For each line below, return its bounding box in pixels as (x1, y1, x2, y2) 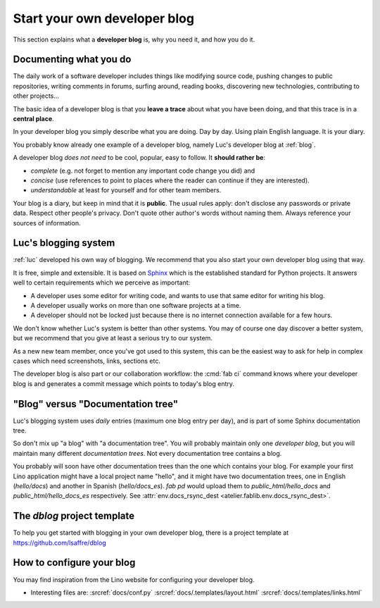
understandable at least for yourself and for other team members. (30, 186, 222, 194)
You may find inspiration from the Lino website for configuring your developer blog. (13, 575, 255, 584)
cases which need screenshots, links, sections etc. (13, 356, 161, 365)
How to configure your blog (13, 557, 136, 569)
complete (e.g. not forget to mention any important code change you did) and (30, 166, 255, 175)
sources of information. (13, 218, 81, 227)
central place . (13, 115, 54, 123)
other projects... (13, 92, 60, 100)
